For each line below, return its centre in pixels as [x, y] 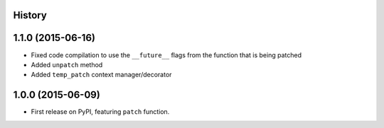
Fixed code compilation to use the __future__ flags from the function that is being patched [166, 55]
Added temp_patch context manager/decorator [101, 75]
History [30, 15]
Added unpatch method [67, 64]
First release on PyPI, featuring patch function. [100, 112]
